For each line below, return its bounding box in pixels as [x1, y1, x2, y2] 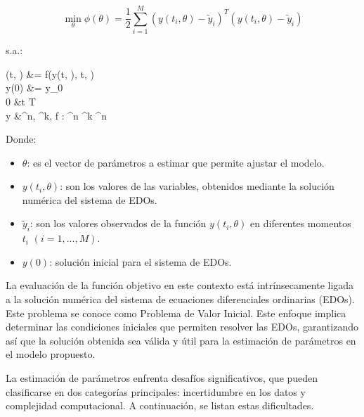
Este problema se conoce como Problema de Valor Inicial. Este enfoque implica [6, 305, 346, 320]
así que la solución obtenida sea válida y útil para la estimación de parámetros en [6, 333, 356, 347]
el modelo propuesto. [6, 347, 96, 361]
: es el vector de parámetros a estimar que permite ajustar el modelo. [27, 155, 325, 169]
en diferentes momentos [250, 216, 351, 231]
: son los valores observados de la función [30, 216, 207, 231]
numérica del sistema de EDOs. [22, 192, 157, 207]
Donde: [6, 131, 37, 146]
